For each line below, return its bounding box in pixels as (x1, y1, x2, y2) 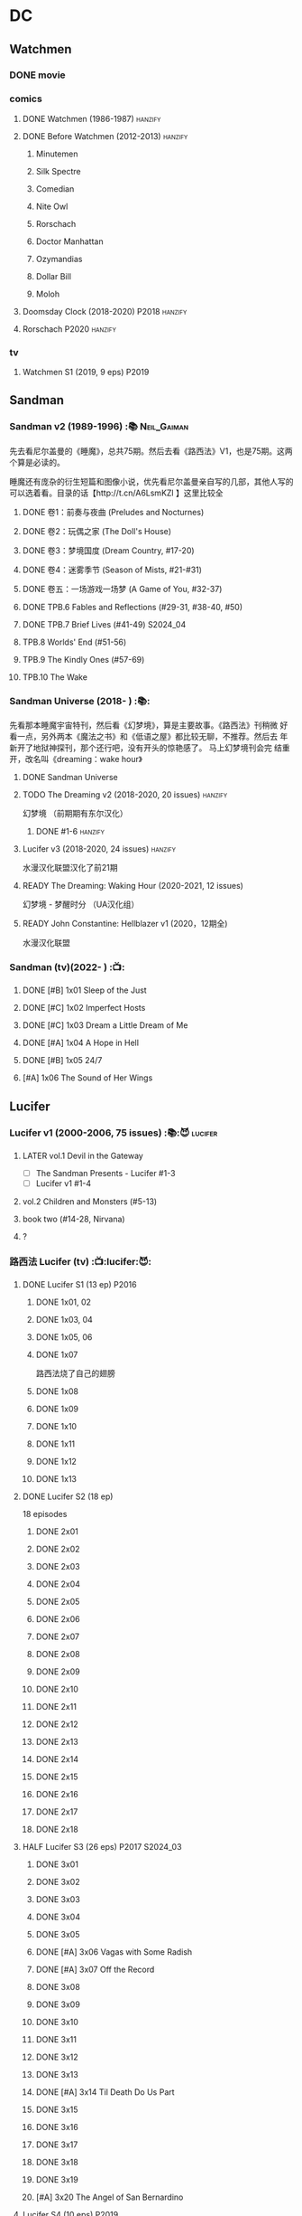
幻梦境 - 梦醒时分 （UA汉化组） (22, 899, 140, 910)
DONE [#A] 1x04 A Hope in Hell (22, 1037, 140, 1049)
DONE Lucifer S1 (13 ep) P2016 (22, 1279, 137, 1290)
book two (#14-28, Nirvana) (22, 1213, 125, 1225)
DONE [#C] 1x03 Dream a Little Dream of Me (22, 1020, 188, 1031)
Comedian (35, 183, 75, 194)
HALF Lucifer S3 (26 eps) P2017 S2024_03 (22, 1842, 182, 1853)
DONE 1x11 (35, 1438, 76, 1449)
